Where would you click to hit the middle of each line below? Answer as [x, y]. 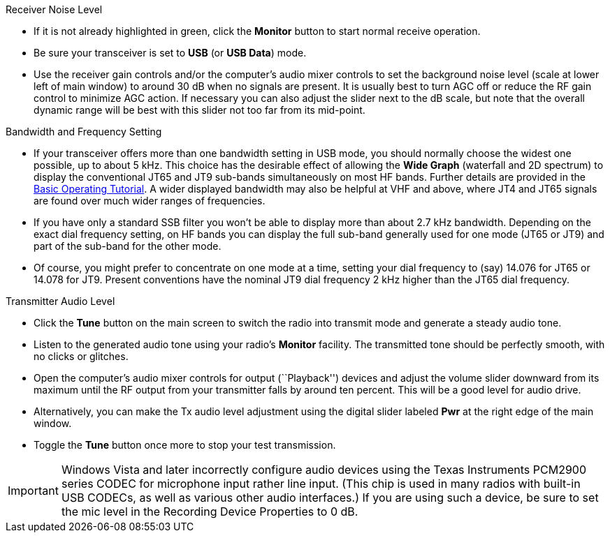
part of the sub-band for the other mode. [128, 246]
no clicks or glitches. [81, 356]
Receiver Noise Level [54, 9]
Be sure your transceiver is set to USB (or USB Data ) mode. [170, 53]
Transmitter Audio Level [60, 301]
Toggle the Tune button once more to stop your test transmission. [185, 445]
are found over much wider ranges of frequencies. [150, 201]
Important [33, 491]
